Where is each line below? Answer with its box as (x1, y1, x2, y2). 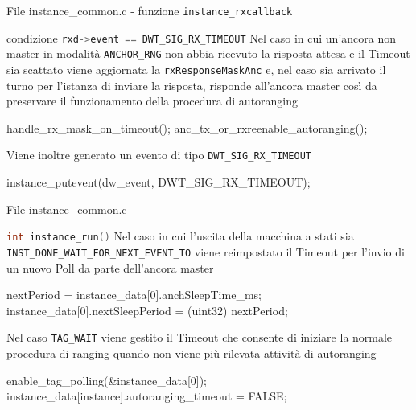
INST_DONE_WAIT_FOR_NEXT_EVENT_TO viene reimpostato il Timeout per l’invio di (6, 243, 405, 260)
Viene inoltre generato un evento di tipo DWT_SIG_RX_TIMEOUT (6, 146, 311, 163)
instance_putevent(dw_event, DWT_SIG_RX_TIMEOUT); (6, 174, 311, 191)
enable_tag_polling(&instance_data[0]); (6, 371, 208, 388)
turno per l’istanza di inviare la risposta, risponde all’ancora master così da (6, 76, 377, 93)
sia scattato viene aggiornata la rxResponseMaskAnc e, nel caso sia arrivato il (6, 60, 386, 77)
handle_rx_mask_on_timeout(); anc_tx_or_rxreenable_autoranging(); (6, 119, 368, 136)
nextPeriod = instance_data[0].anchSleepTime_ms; (6, 286, 262, 303)
